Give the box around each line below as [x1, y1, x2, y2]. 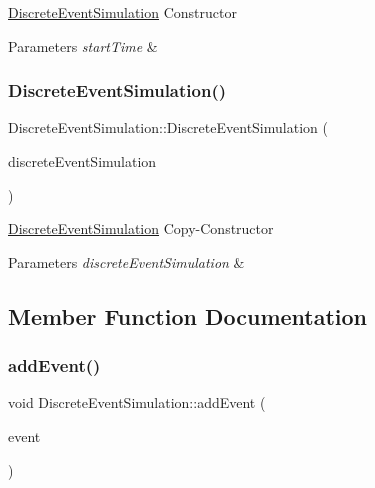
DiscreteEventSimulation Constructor [8, 2, 237, 22]
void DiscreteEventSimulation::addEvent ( [8, 392, 266, 413]
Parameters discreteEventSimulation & [8, 251, 245, 272]
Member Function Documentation [8, 300, 368, 331]
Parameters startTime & [8, 35, 158, 56]
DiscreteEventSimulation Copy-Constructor [8, 218, 274, 239]
